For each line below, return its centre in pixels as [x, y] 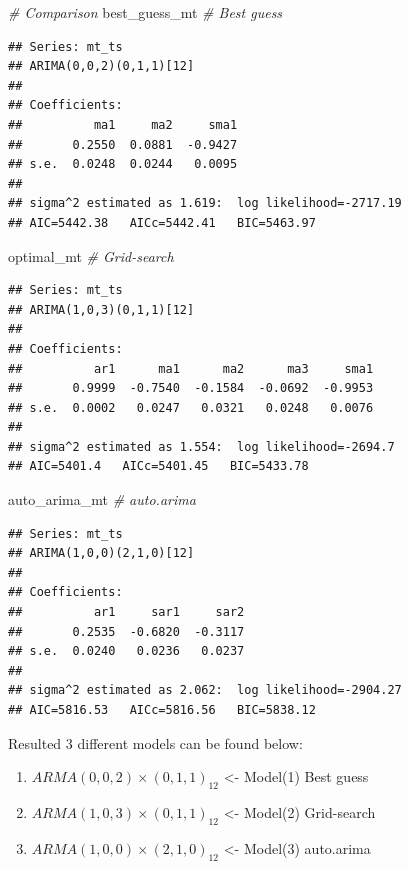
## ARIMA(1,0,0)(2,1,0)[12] [101, 553]
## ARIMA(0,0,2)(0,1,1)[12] [101, 66]
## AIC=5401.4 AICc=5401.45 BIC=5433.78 [158, 466]
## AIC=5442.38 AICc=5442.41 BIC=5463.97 [162, 222]
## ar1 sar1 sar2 [126, 612]
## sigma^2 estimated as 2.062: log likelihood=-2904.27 [205, 690]
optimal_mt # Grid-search [91, 255]
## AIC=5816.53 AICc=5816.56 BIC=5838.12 [162, 710]
